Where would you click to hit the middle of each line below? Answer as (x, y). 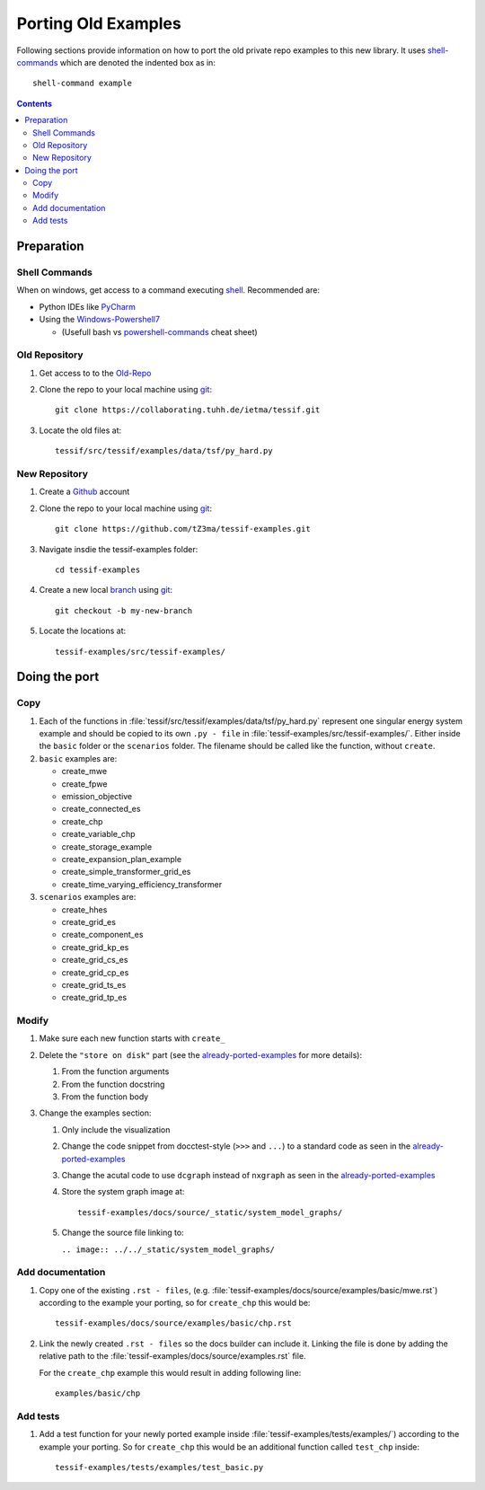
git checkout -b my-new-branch (124, 610)
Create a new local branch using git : (106, 590)
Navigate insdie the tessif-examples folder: (119, 549)
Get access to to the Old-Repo (95, 373)
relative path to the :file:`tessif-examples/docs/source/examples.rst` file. (172, 1356)
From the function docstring (113, 1084)
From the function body (105, 1097)
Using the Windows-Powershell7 (100, 320)
